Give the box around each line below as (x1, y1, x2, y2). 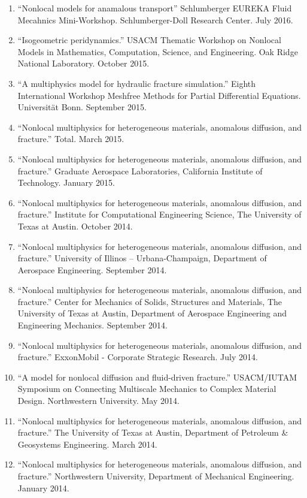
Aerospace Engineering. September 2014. (17, 263, 167, 276)
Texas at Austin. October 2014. (17, 219, 133, 232)
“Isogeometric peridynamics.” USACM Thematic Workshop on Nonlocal (17, 34, 281, 46)
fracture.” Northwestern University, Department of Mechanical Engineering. (17, 470, 294, 482)
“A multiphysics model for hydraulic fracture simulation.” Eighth (17, 77, 256, 89)
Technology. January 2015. (17, 176, 115, 189)
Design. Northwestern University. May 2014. (17, 394, 180, 407)
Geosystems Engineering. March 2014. (17, 437, 157, 450)
